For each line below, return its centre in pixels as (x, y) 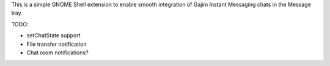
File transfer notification (57, 44)
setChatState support (53, 35)
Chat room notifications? (57, 53)
